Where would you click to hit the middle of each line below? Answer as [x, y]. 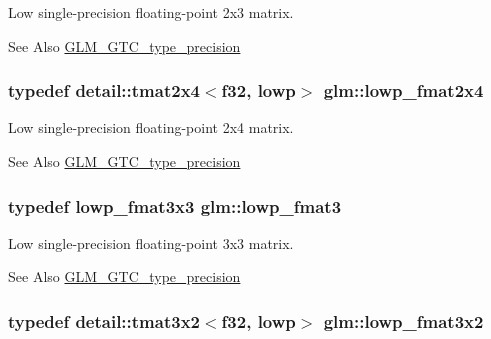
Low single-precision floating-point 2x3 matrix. [151, 12]
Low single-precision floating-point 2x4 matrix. [151, 127]
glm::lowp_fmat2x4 [403, 90]
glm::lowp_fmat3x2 [403, 320]
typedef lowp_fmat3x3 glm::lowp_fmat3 [175, 205]
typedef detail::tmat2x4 [104, 90]
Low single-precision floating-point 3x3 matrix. [151, 242]
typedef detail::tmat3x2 [104, 320]
